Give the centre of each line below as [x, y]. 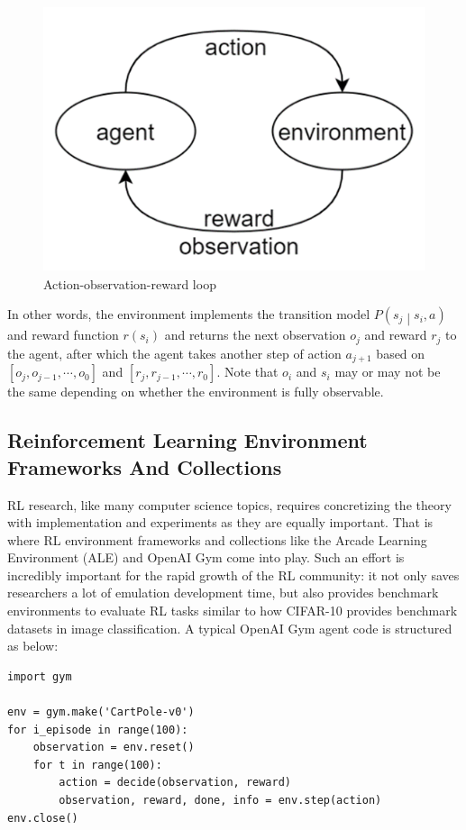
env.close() [43, 818]
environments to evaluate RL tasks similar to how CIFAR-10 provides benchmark [233, 611]
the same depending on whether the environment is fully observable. [196, 392]
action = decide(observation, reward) [175, 783]
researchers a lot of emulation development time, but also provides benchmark [223, 593]
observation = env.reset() [114, 748]
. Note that [247, 372]
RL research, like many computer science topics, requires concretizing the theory [229, 504]
